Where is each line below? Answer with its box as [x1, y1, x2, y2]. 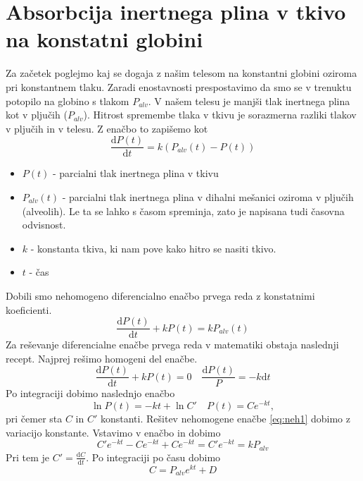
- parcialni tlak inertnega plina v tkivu [52, 166, 219, 181]
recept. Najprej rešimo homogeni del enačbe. [6, 351, 198, 365]
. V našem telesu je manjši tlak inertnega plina [148, 93, 350, 108]
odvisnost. [22, 217, 66, 232]
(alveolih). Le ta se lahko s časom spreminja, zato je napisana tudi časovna [22, 203, 345, 218]
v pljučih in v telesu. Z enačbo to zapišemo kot [6, 121, 208, 135]
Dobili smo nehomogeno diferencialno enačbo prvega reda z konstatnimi [6, 288, 315, 303]
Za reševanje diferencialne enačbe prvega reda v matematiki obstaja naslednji [6, 337, 339, 352]
